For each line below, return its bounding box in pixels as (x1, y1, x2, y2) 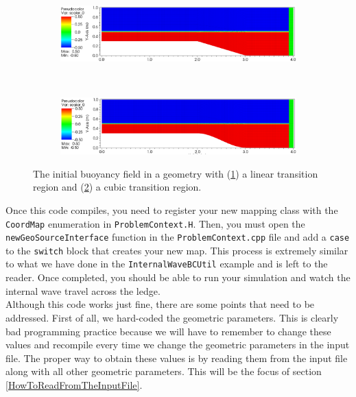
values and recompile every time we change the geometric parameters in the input (5, 337, 350, 352)
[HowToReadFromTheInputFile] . (5, 377, 143, 392)
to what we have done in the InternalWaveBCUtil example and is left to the (5, 256, 328, 271)
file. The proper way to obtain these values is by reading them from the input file (5, 350, 348, 365)
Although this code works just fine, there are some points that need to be (5, 297, 315, 311)
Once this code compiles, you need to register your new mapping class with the (5, 202, 338, 217)
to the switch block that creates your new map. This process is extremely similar (5, 243, 348, 257)
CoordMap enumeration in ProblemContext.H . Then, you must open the (5, 216, 305, 230)
